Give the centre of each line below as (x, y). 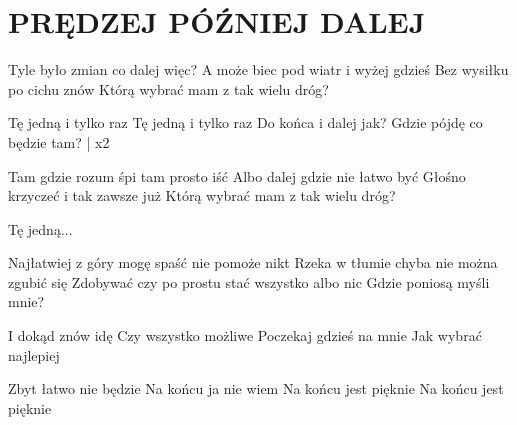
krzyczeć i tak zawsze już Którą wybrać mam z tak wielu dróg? (202, 195)
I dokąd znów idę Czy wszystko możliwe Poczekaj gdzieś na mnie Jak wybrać (245, 335)
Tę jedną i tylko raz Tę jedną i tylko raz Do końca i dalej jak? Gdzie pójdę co (245, 122)
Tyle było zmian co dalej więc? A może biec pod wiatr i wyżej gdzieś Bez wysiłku (258, 69)
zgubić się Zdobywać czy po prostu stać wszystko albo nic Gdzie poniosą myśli (249, 281)
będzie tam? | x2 (59, 141)
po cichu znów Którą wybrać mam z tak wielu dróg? (168, 88)
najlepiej (34, 354)
